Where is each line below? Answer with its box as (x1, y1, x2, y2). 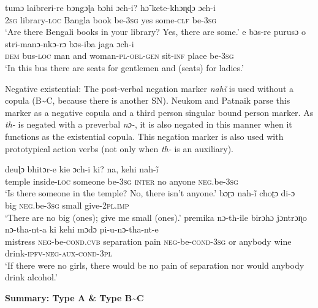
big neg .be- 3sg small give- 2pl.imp (5, 198, 129, 211)
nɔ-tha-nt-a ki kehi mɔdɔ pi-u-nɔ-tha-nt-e (5, 223, 159, 236)
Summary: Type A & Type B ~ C (5, 291, 144, 304)
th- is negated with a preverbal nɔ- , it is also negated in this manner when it (5, 118, 292, 131)
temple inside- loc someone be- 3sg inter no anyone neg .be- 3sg (5, 174, 238, 187)
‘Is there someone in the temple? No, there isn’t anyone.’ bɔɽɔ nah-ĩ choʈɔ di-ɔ (5, 187, 295, 199)
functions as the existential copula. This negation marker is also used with (5, 129, 284, 142)
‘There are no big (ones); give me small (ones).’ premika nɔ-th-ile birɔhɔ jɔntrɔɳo (5, 210, 307, 223)
